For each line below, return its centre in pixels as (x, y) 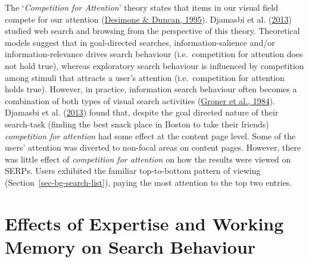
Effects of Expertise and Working (144, 223)
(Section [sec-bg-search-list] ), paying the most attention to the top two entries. (149, 182)
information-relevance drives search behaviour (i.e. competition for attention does (154, 54)
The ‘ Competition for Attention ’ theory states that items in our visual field (141, 7)
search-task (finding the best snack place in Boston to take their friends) (137, 124)
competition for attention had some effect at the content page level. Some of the (150, 135)
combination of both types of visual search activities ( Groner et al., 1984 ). (140, 100)
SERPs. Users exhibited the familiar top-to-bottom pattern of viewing (133, 171)
